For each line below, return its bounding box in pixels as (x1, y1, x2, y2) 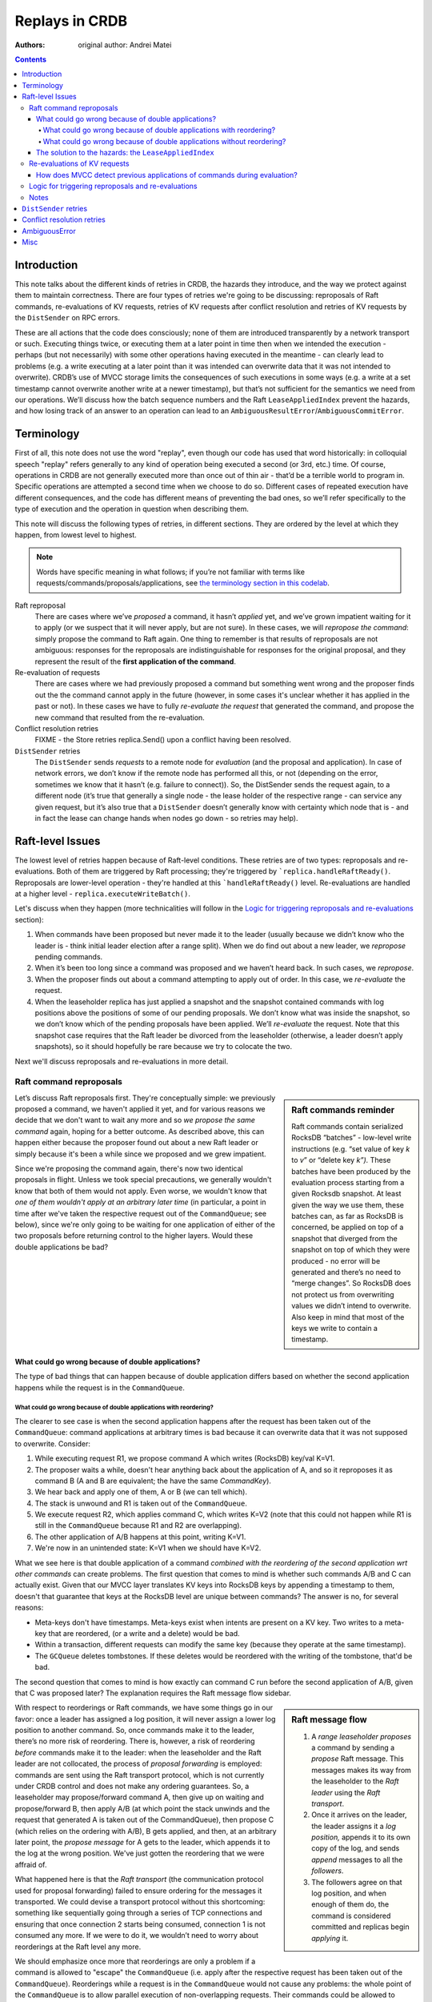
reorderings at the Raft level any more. (14, 1942, 142, 1952)
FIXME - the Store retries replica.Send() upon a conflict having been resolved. (34, 735, 291, 745)
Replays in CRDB (14, 12, 128, 30)
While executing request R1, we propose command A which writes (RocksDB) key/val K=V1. (34, 1453, 335, 1463)
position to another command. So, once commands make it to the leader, (14, 1726, 255, 1735)
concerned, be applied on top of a (291, 1222, 404, 1232)
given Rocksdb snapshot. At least (291, 1189, 402, 1199)
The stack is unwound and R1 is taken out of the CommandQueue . (34, 1498, 247, 1508)
